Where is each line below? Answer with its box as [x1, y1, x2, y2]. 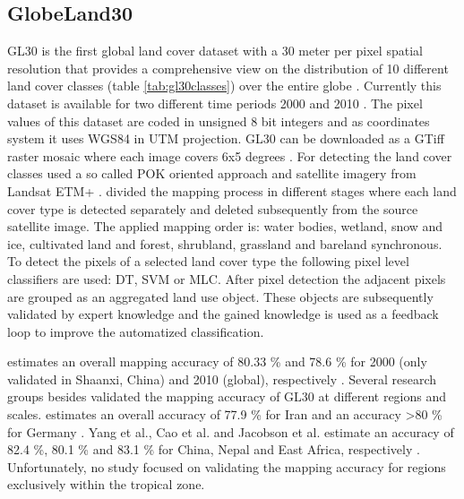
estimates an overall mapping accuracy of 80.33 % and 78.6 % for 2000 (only [7, 352, 427, 371]
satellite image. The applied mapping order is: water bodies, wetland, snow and [7, 217, 443, 236]
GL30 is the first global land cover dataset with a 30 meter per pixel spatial [7, 41, 423, 60]
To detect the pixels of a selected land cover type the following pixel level [7, 252, 409, 271]
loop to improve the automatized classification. [7, 322, 264, 340]
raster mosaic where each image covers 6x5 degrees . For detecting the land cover [7, 146, 452, 165]
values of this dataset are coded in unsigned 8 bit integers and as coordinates [7, 111, 430, 130]
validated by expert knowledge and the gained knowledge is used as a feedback [7, 305, 439, 323]
